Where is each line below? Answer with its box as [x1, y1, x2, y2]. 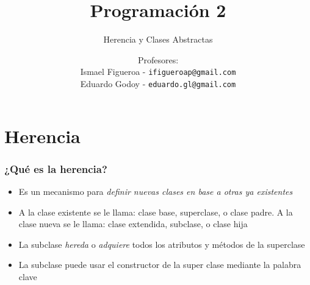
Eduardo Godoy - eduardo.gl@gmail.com [80, 77, 236, 90]
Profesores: [137, 53, 179, 66]
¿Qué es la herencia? [4, 161, 107, 176]
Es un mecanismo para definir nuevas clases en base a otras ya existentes [18, 185, 293, 198]
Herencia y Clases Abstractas [103, 33, 213, 46]
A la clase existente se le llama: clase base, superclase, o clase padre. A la [18, 205, 293, 218]
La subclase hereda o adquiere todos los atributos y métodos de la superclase [18, 237, 305, 250]
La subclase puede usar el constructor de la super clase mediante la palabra [18, 258, 301, 271]
